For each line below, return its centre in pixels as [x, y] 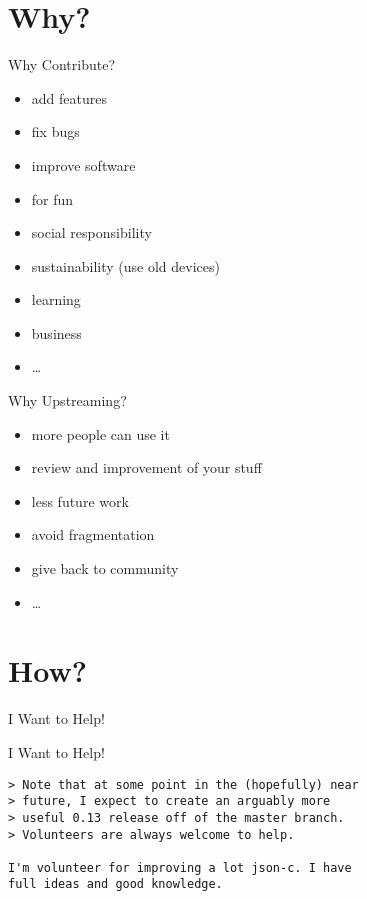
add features [69, 97]
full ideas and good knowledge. [115, 884]
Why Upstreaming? [67, 400]
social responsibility [91, 232]
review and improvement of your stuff [146, 467]
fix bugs [55, 131]
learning [56, 299]
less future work [80, 500]
